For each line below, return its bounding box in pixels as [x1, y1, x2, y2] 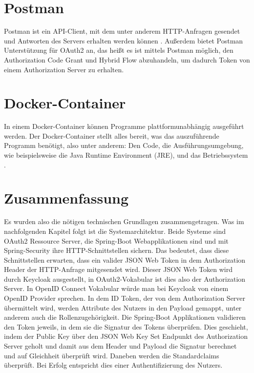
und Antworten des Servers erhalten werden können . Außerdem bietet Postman [4, 35, 243, 45]
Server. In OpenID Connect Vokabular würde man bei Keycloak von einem [4, 283, 229, 293]
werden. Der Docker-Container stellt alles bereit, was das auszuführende [4, 130, 219, 141]
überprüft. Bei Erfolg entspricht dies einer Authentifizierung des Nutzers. [4, 360, 223, 370]
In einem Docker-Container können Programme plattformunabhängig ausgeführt [4, 121, 244, 131]
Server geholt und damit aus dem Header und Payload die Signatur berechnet [4, 341, 237, 351]
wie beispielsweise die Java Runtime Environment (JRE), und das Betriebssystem [4, 150, 248, 160]
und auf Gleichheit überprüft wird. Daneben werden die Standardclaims [4, 350, 219, 360]
